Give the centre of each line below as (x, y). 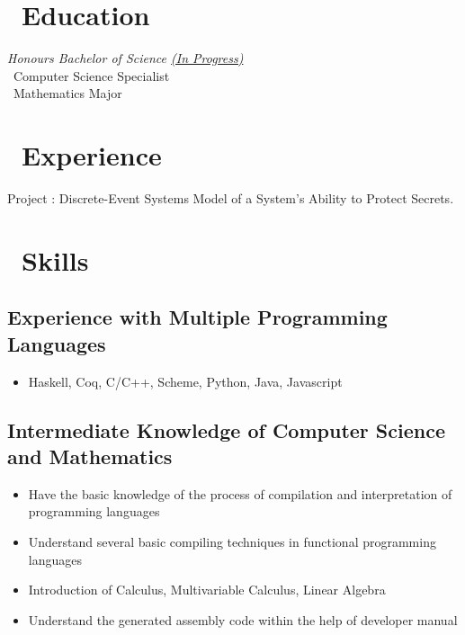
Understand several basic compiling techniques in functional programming (232, 541)
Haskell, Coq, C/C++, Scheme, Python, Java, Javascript (185, 381)
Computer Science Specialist (91, 75)
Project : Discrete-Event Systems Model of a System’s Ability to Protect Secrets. (231, 198)
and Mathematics (90, 456)
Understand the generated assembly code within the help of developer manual (243, 619)
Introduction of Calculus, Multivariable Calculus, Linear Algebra (207, 590)
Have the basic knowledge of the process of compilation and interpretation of (240, 493)
